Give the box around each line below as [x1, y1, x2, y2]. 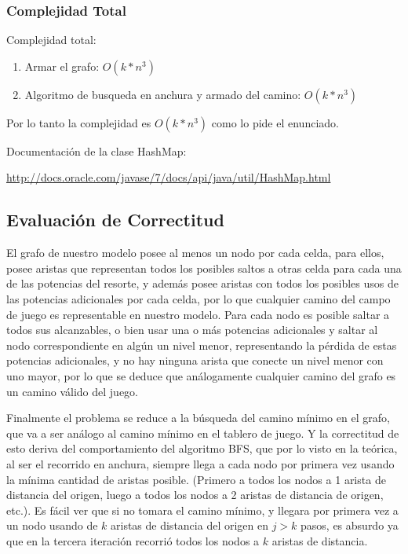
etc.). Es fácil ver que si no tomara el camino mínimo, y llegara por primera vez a [6, 501, 399, 518]
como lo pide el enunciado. [211, 114, 339, 130]
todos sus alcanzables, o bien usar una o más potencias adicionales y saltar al [6, 321, 378, 338]
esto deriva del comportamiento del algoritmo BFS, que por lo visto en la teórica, [6, 440, 398, 457]
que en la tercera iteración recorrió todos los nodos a [6, 532, 260, 548]
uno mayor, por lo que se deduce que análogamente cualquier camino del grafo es [6, 367, 396, 383]
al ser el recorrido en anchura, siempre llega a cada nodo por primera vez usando [6, 455, 395, 471]
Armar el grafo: [24, 57, 100, 74]
